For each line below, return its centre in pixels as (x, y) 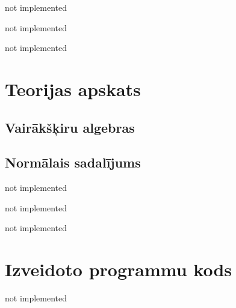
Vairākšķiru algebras (70, 127)
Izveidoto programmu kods (118, 269)
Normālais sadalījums (73, 162)
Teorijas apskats (73, 89)
